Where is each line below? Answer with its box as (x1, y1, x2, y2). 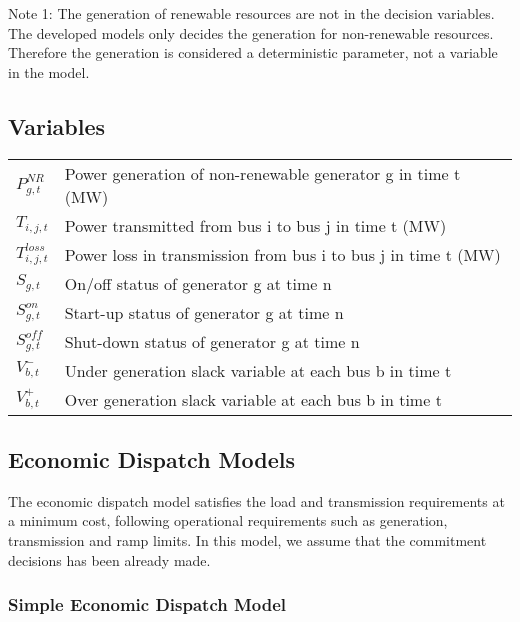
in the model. (8, 61, 90, 82)
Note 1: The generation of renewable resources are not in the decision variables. (8, 3, 495, 23)
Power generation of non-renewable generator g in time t (64, 161, 461, 185)
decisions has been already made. (8, 549, 211, 570)
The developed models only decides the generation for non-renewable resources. (8, 22, 494, 43)
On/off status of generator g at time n (64, 271, 332, 295)
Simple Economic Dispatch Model (8, 592, 287, 617)
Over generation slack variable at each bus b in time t (64, 387, 442, 411)
